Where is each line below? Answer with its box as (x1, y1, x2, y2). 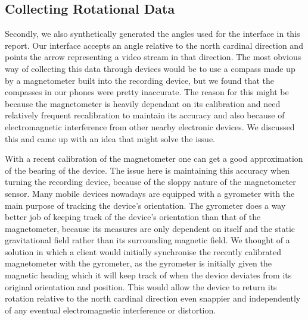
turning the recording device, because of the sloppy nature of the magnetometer (5, 175, 296, 188)
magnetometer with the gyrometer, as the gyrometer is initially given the (5, 257, 272, 269)
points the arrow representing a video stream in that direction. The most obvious (5, 51, 301, 63)
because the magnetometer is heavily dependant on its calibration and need (5, 97, 281, 109)
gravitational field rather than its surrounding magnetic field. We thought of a (5, 234, 290, 246)
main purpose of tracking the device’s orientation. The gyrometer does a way (5, 199, 286, 211)
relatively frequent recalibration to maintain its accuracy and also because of (5, 109, 285, 121)
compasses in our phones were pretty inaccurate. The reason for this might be (5, 86, 289, 98)
